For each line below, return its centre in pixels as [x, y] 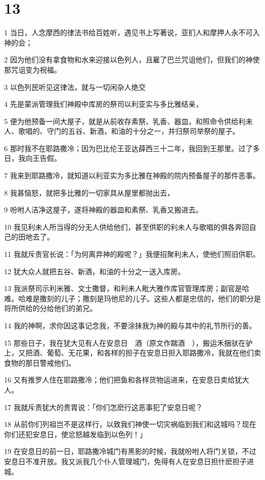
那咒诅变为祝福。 [33, 69]
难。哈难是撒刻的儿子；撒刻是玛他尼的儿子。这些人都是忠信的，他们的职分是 [132, 298]
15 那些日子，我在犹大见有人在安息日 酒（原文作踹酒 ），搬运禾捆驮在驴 [128, 342]
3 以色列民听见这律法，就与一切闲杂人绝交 [75, 87]
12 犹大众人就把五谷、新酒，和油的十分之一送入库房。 [95, 271]
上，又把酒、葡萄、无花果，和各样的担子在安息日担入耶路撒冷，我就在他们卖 [132, 353]
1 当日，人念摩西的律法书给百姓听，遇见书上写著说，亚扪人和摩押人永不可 [128, 32]
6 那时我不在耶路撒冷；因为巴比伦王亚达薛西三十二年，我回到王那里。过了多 [132, 148]
